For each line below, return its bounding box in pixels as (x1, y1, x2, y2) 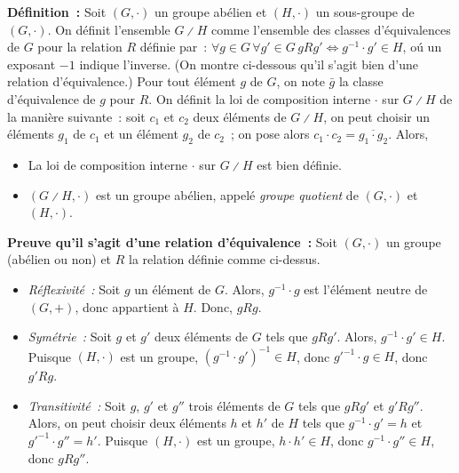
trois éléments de (188, 396, 281, 414)
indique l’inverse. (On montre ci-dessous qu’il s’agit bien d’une (79, 54, 418, 73)
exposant (7, 54, 56, 73)
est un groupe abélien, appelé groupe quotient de (95, 185, 359, 204)
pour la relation (37, 37, 123, 56)
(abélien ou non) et (7, 250, 112, 269)
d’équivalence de (7, 89, 96, 108)
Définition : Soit (7, 3, 107, 20)
